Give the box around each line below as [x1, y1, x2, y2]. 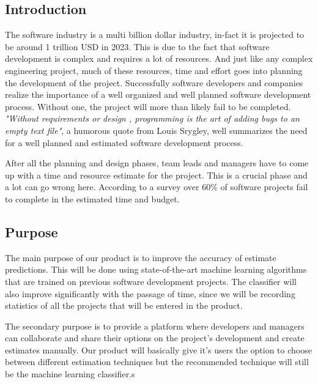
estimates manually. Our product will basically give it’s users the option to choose [5, 343, 312, 356]
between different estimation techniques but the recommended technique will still [5, 355, 309, 368]
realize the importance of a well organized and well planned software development [5, 88, 311, 101]
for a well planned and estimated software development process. [5, 136, 243, 149]
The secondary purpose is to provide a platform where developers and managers [5, 319, 305, 332]
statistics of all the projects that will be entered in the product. [5, 299, 243, 312]
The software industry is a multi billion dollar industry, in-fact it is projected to [5, 28, 305, 41]
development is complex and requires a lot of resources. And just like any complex [5, 52, 313, 65]
